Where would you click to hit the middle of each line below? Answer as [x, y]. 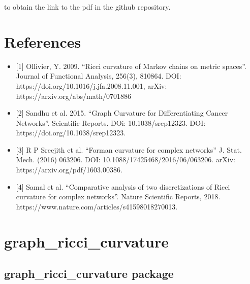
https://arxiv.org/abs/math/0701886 [74, 96]
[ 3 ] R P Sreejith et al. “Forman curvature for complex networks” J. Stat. [129, 149]
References [43, 41]
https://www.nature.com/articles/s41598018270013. [97, 206]
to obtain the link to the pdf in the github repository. [87, 7]
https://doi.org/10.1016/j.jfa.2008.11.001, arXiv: [91, 85]
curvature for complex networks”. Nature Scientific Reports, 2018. [118, 197]
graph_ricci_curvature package [89, 274]
